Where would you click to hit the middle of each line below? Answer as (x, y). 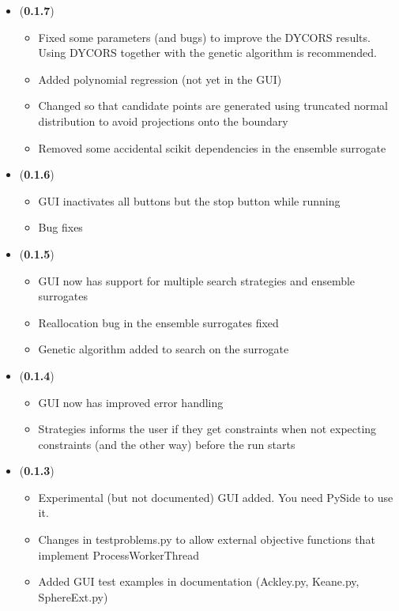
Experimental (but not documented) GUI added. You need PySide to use (216, 497)
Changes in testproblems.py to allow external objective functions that (207, 539)
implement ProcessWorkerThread (119, 554)
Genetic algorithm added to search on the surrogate (164, 349)
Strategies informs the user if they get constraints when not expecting (207, 429)
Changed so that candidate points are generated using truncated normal (213, 106)
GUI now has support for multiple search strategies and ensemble (197, 280)
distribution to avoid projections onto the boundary (163, 121)
